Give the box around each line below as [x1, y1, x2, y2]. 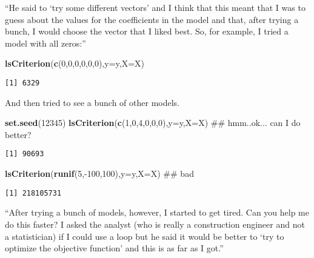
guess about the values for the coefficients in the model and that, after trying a [5, 13, 299, 25]
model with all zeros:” [5, 36, 86, 49]
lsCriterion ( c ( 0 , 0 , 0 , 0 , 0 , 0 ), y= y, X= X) [5, 57, 145, 70]
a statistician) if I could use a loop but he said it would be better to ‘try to [5, 230, 284, 242]
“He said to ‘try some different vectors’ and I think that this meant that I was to [5, 1, 306, 13]
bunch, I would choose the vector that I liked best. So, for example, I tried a [5, 25, 289, 38]
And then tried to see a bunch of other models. [5, 96, 180, 108]
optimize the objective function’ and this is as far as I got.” [5, 242, 224, 254]
